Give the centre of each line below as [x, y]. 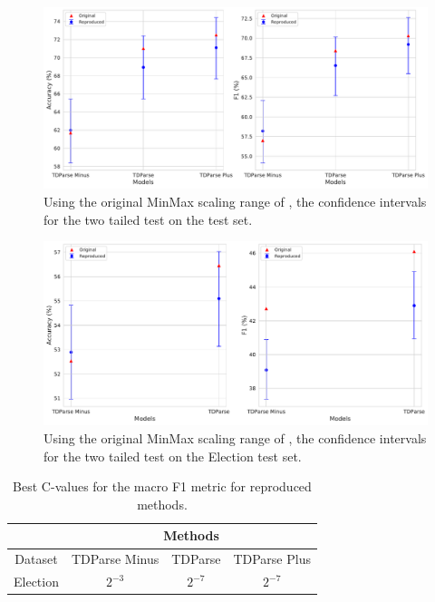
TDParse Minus [115, 559]
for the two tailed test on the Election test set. [173, 456]
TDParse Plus [272, 559]
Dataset [36, 559]
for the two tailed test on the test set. [148, 219]
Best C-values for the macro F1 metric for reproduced [162, 486]
